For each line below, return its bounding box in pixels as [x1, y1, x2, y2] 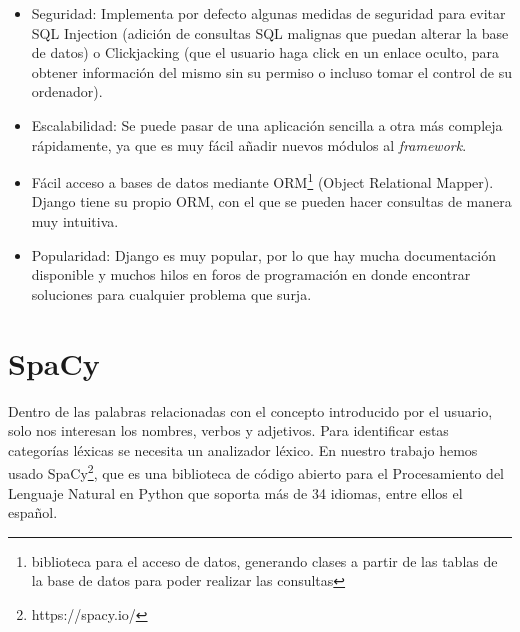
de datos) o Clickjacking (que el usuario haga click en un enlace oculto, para [31, 42, 500, 63]
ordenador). [31, 81, 103, 102]
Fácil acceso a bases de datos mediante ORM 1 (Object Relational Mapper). [31, 169, 494, 192]
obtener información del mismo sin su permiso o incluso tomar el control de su [31, 61, 512, 82]
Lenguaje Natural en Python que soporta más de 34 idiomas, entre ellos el [8, 482, 463, 503]
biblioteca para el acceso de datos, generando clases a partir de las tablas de [31, 550, 498, 571]
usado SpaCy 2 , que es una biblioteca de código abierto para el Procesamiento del [8, 460, 505, 483]
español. [8, 502, 58, 523]
